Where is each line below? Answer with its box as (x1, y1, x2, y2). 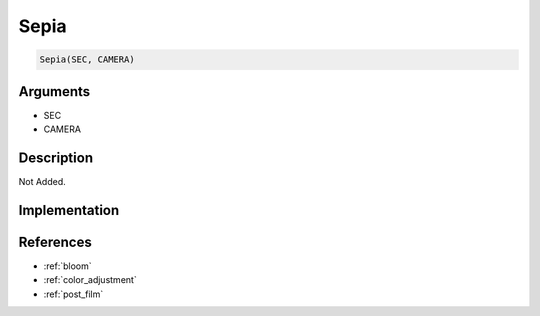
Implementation (18, 201, 120, 219)
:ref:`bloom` (43, 260, 92, 272)
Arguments (18, 83, 91, 100)
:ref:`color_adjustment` (43, 274, 137, 286)
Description (18, 149, 94, 166)
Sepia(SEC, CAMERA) (39, 54, 135, 65)
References (18, 233, 92, 250)
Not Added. (18, 175, 67, 187)
